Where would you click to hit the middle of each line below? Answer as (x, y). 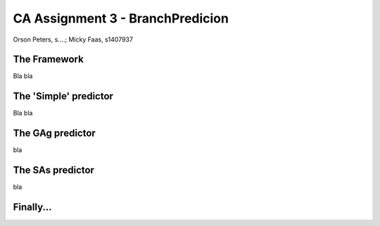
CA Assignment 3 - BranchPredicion (121, 18)
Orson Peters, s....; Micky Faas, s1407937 (73, 39)
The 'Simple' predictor (63, 96)
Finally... (32, 207)
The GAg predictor (55, 133)
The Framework (48, 59)
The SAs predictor (54, 170)
